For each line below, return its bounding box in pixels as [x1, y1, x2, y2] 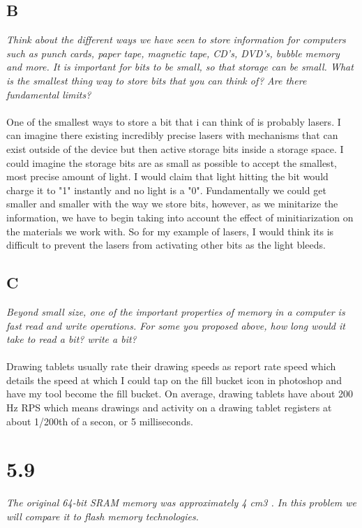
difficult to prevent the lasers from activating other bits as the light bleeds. [6, 237, 326, 252]
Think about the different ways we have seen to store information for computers [6, 32, 346, 47]
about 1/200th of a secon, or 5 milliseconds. [6, 413, 193, 428]
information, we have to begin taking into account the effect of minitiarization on [6, 210, 354, 224]
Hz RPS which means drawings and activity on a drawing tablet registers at [6, 400, 332, 415]
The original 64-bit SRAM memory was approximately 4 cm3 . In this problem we [6, 495, 357, 510]
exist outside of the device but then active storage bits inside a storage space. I [6, 141, 344, 156]
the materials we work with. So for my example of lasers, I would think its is [6, 223, 334, 238]
